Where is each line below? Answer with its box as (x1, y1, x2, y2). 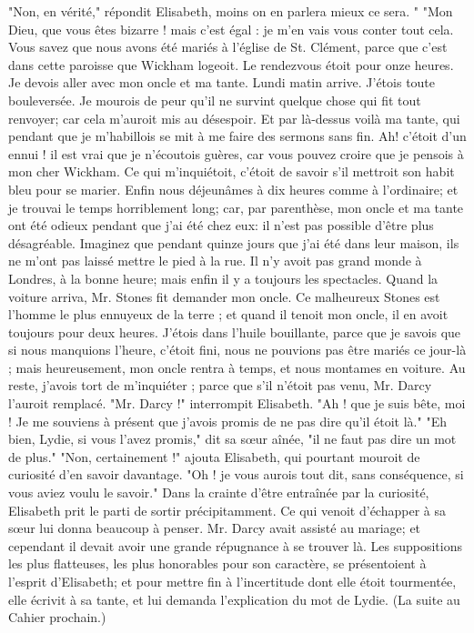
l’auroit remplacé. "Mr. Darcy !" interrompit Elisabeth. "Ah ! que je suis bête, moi (8, 394, 466, 413)
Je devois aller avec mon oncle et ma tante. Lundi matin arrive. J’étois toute (8, 73, 436, 92)
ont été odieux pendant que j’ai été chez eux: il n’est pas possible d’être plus (8, 216, 434, 235)
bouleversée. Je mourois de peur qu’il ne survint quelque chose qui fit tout (8, 90, 421, 109)
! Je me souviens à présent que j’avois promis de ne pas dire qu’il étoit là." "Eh (8, 411, 447, 430)
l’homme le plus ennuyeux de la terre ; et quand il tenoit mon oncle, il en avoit (8, 305, 449, 324)
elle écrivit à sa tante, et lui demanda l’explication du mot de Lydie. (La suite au (8, 589, 460, 608)
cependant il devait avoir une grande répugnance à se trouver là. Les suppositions (8, 536, 462, 555)
